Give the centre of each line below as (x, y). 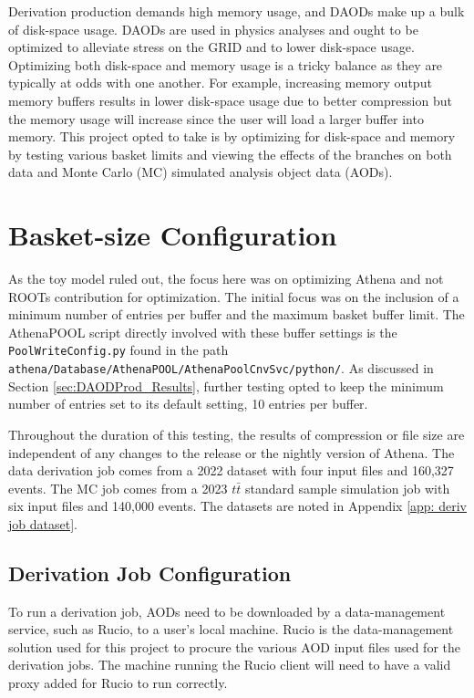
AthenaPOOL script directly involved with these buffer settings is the (203, 332)
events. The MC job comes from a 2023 (118, 488)
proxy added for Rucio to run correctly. (118, 683)
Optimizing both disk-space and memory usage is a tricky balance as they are (226, 64)
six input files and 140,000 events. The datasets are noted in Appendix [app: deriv (237, 506)
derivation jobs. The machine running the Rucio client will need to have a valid (230, 665)
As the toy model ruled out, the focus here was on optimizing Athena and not (226, 279)
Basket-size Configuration (173, 235)
